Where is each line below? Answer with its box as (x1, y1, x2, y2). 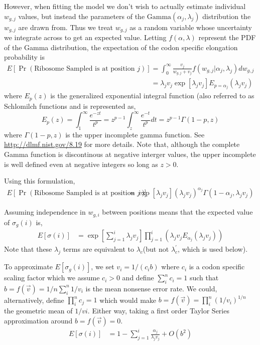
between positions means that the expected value (102, 207, 253, 217)
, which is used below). (178, 244, 248, 254)
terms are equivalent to (63, 244, 134, 254)
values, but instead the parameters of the (18, 11, 145, 21)
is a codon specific (189, 261, 245, 272)
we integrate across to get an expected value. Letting (4, 32, 167, 43)
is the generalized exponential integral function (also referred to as (50, 90, 254, 101)
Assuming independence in (4, 207, 86, 217)
